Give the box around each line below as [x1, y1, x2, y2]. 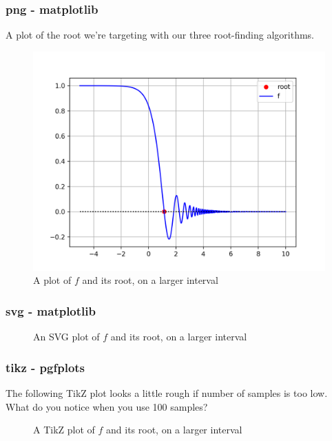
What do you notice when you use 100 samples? [6, 399, 208, 413]
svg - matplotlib [6, 302, 96, 319]
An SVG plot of [33, 329, 100, 344]
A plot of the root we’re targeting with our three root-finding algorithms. [6, 28, 314, 42]
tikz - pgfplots [6, 358, 85, 376]
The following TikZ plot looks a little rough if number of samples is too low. [6, 386, 328, 400]
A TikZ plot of [33, 422, 95, 437]
